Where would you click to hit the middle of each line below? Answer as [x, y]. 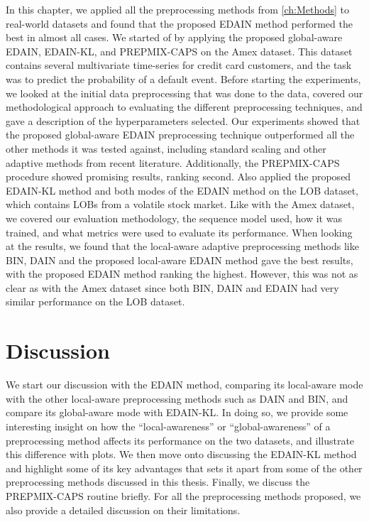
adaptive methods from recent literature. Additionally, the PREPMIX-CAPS [173, 162]
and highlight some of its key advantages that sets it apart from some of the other [184, 468]
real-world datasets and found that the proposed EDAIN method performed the [179, 23]
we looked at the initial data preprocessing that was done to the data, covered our [184, 93]
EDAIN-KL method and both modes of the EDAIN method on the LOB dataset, [182, 190]
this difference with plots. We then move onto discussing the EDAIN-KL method [181, 454]
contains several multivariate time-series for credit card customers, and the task [179, 65]
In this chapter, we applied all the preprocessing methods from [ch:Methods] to [177, 9]
